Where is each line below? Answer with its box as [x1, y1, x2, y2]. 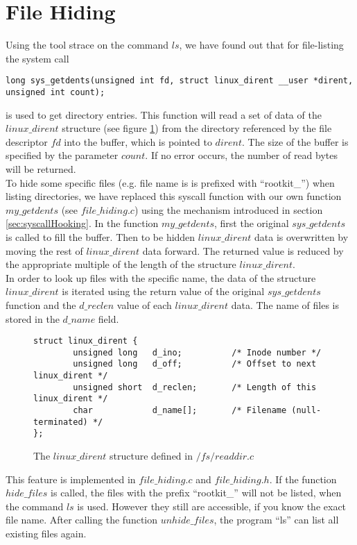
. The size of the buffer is [242, 134, 349, 149]
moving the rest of [6, 243, 83, 258]
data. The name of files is [231, 297, 340, 312]
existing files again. [6, 526, 87, 540]
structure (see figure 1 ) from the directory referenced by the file [62, 121, 332, 135]
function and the [6, 297, 76, 312]
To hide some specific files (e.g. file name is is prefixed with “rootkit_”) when [6, 175, 335, 190]
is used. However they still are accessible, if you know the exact [77, 498, 347, 513]
